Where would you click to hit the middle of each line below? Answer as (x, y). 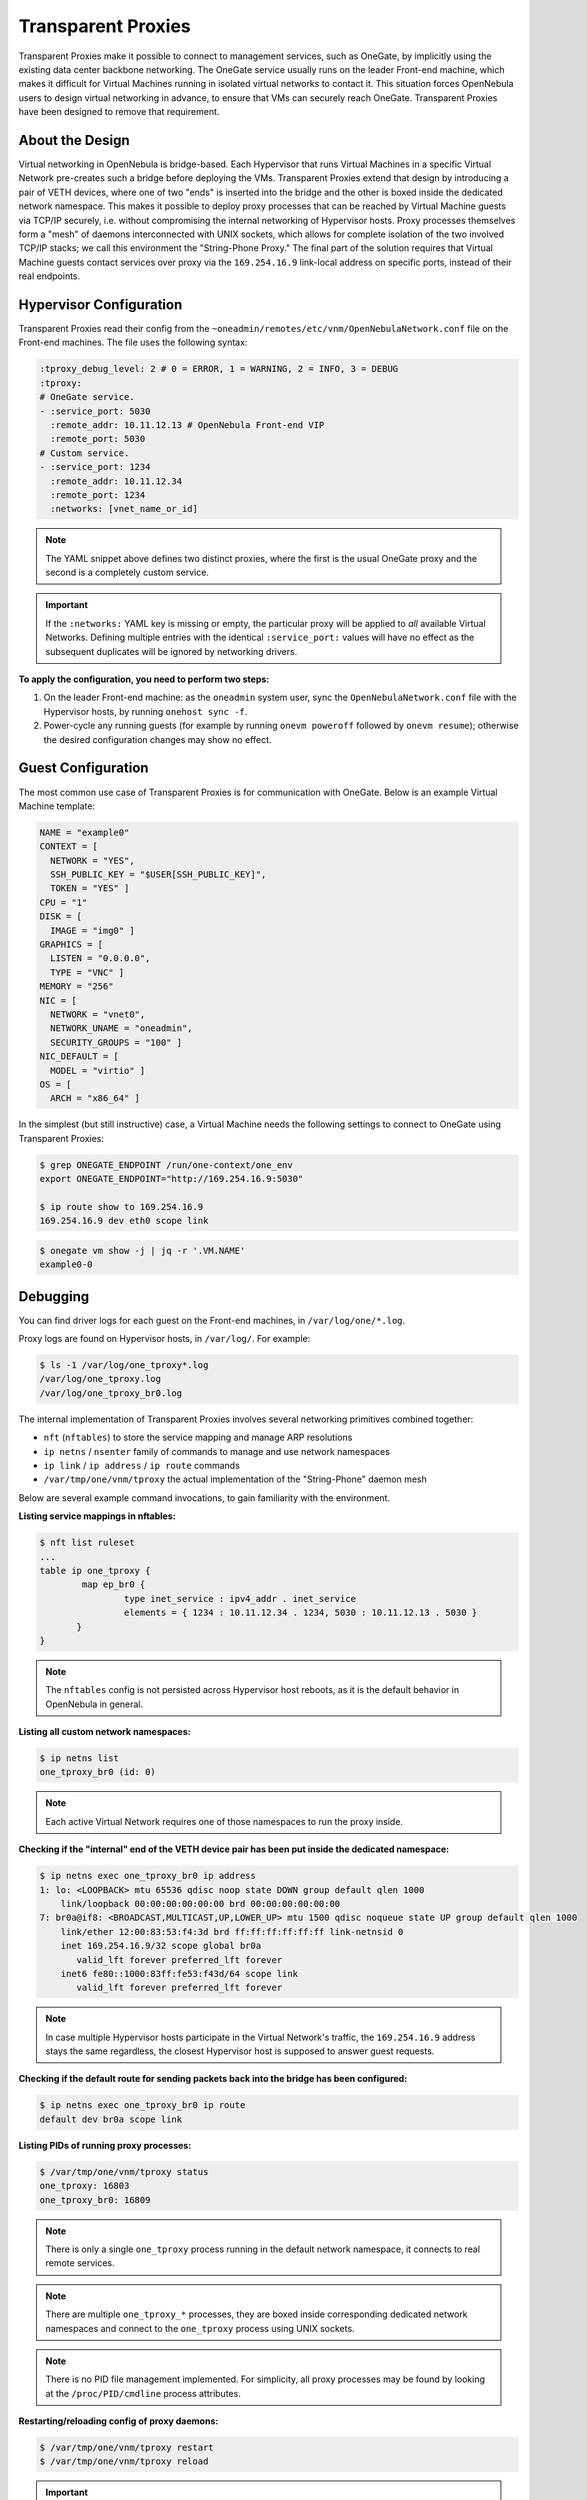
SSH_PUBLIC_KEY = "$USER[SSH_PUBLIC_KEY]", (158, 874)
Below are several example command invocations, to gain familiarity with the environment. (204, 1497)
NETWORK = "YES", (92, 860)
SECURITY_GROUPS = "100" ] (116, 1042)
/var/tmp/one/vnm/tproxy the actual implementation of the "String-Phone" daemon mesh (235, 1479)
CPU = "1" (63, 902)
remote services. (80, 2263)
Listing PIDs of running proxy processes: (105, 2145)
